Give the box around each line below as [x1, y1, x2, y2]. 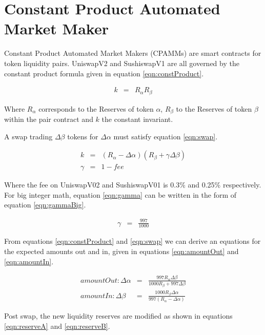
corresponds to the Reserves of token [38, 103, 154, 114]
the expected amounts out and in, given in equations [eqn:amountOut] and [4, 246, 239, 257]
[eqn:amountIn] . [4, 256, 54, 266]
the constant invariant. [101, 114, 173, 124]
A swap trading [4, 131, 53, 141]
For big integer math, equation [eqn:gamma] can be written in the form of [4, 189, 237, 200]
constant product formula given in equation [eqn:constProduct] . [4, 68, 204, 78]
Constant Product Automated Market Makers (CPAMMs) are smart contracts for [4, 48, 261, 58]
